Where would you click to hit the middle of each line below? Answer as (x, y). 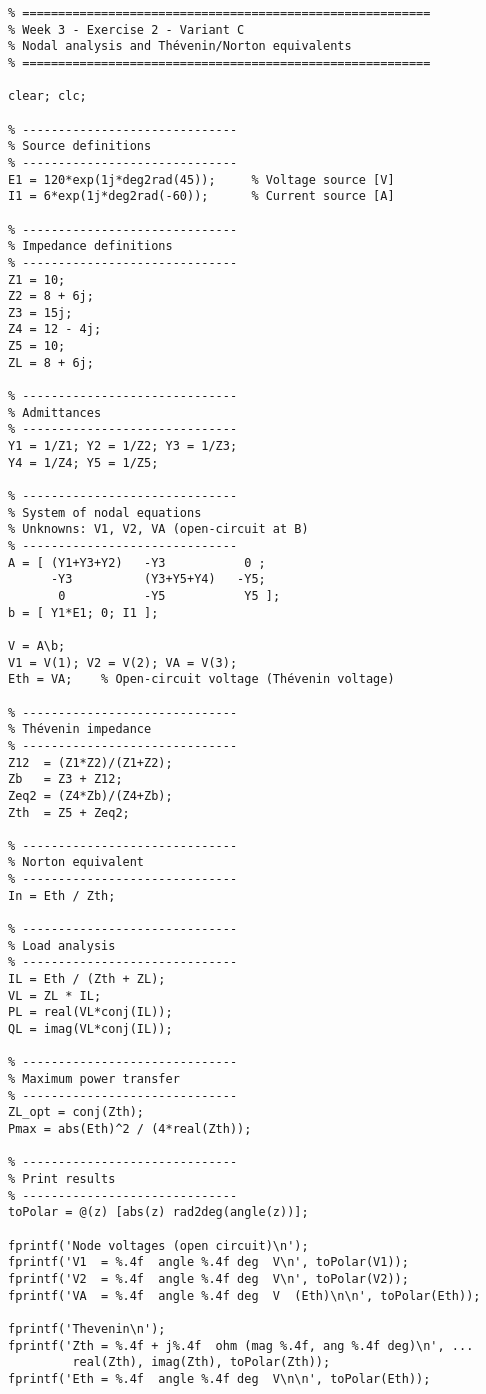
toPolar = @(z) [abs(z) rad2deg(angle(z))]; (158, 1212)
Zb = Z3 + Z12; (65, 779)
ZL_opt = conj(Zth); (76, 1112)
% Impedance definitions (90, 246)
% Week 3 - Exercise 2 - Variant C (126, 29)
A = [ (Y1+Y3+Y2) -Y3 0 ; (137, 562)
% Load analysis (62, 945)
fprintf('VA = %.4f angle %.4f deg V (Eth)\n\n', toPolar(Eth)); (244, 1295)
